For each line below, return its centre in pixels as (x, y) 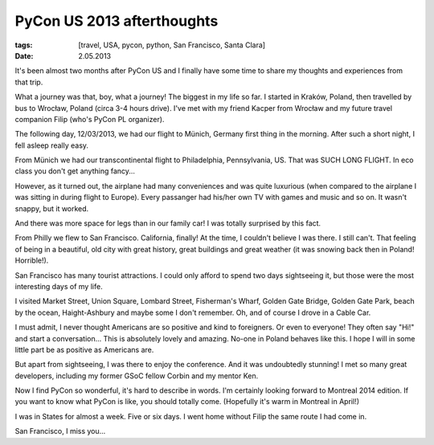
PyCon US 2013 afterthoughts (117, 21)
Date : (24, 55)
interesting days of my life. (59, 286)
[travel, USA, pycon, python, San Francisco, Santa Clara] (172, 45)
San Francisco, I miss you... (60, 431)
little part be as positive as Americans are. (84, 349)
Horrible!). (32, 260)
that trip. (29, 82)
